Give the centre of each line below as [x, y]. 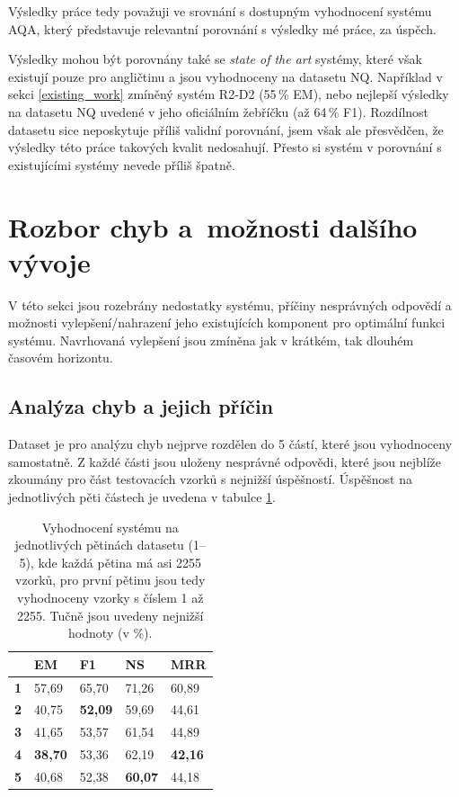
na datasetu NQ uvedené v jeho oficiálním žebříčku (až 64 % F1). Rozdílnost [219, 111]
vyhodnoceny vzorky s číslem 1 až [110, 597]
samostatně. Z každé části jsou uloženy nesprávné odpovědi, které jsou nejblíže [225, 461]
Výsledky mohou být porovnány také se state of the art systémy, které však [215, 59]
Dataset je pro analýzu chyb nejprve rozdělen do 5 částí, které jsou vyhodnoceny [230, 444]
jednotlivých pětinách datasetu [99, 545]
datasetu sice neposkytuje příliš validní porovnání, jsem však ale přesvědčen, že [226, 129]
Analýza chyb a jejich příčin [141, 406]
